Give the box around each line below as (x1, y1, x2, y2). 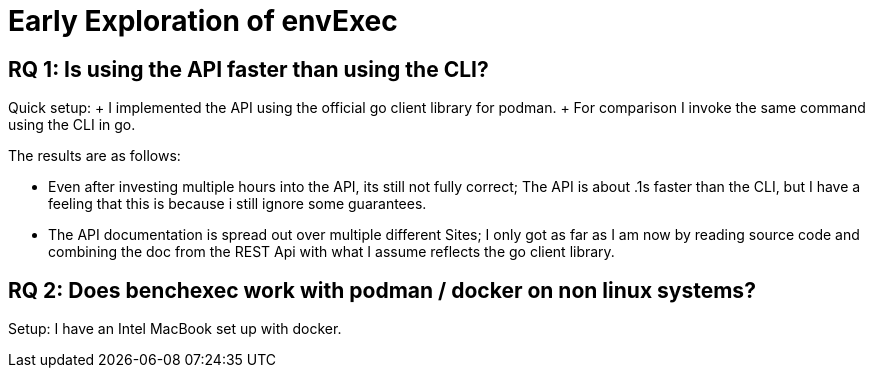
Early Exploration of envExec (8, 4, 398, 38)
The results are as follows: (8, 147, 181, 165)
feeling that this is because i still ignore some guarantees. (48, 195, 427, 213)
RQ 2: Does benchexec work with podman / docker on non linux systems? (8, 277, 756, 303)
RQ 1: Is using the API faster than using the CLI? (8, 56, 489, 82)
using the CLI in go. (8, 116, 136, 134)
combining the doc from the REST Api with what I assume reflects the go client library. (48, 243, 615, 261)
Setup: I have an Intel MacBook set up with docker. (8, 320, 342, 338)
